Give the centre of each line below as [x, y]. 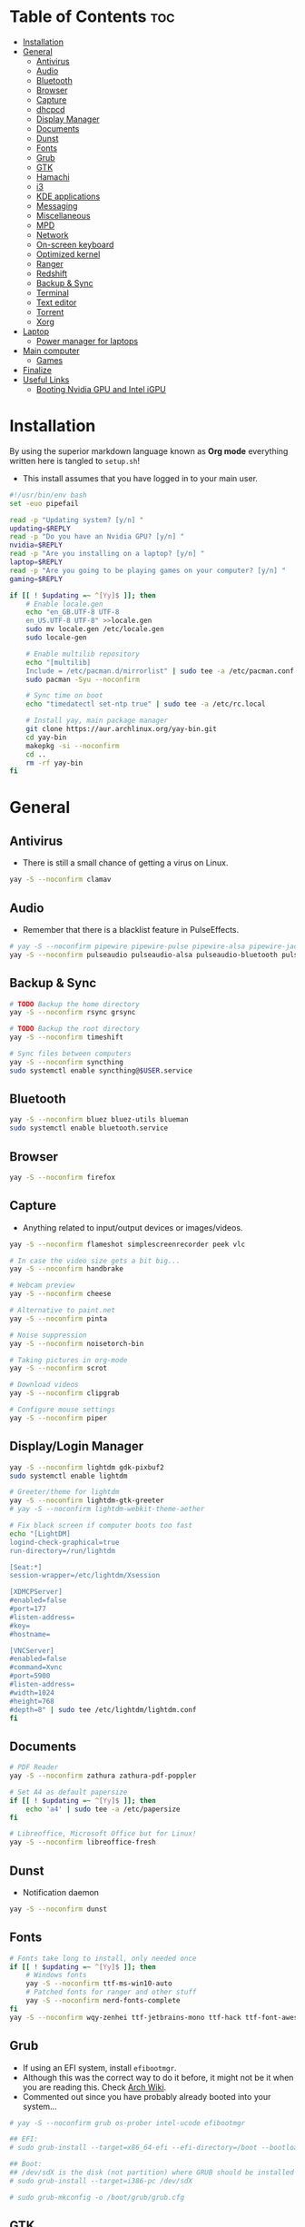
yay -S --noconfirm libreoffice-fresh [83, 1842]
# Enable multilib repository [83, 654]
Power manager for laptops [87, 341]
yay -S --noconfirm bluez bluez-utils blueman [99, 1120]
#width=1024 [32, 1693]
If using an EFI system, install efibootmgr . [99, 2067]
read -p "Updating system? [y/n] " [77, 520]
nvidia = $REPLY [36, 545]
